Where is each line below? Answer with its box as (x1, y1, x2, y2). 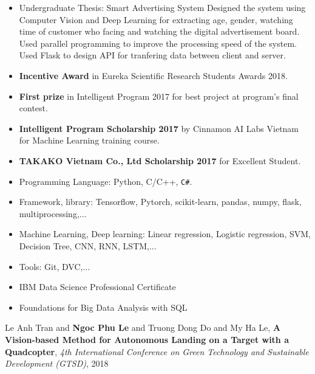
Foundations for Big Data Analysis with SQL (19, 300, 188, 313)
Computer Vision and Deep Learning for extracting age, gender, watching (19, 13, 293, 26)
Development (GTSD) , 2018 (5, 357, 109, 370)
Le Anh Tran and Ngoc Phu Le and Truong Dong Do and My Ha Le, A (5, 321, 281, 334)
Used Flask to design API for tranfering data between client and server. (19, 49, 286, 61)
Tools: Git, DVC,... (19, 260, 90, 272)
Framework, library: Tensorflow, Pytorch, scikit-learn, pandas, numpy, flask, (19, 195, 302, 208)
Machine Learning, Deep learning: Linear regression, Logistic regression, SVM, (19, 227, 311, 240)
